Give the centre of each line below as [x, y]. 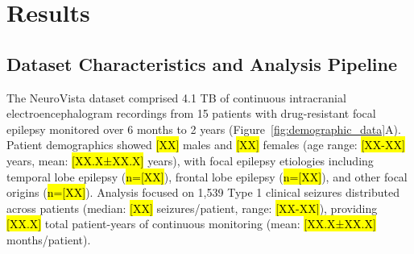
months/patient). [49, 239]
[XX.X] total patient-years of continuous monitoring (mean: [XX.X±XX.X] [191, 224]
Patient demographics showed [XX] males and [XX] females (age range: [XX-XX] [206, 145]
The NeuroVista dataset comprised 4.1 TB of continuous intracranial [176, 97]
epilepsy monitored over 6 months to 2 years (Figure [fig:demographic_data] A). [204, 129]
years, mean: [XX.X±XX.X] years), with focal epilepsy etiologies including [190, 160]
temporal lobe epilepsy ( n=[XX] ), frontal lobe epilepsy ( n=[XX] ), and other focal [207, 176]
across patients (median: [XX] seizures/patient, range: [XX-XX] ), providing [192, 208]
